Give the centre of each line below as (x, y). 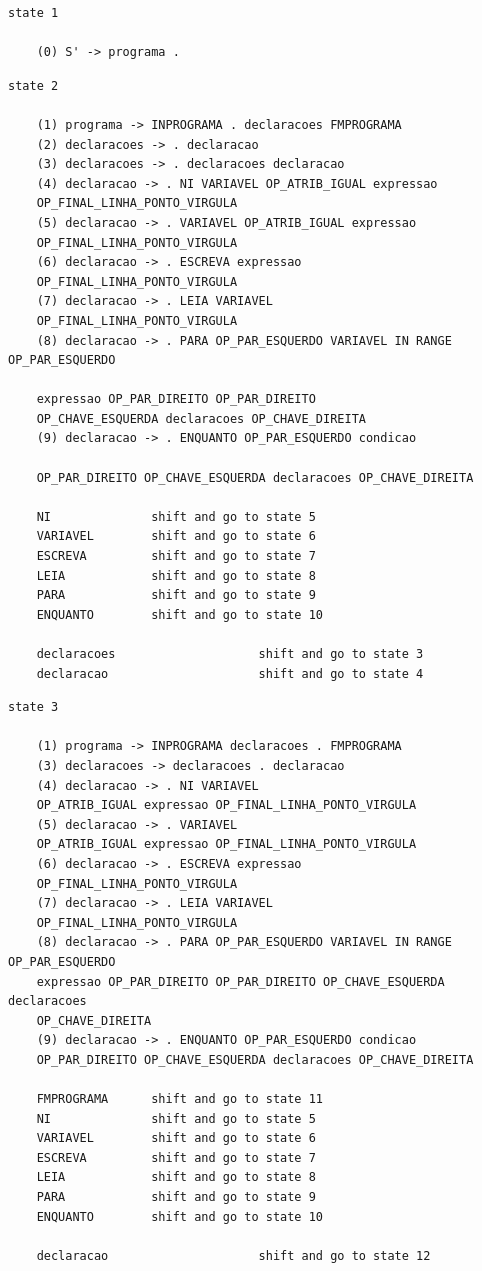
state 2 (33, 85)
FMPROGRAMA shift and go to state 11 (179, 1099)
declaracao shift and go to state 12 (233, 1255)
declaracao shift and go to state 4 (230, 673)
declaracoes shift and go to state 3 (230, 654)
